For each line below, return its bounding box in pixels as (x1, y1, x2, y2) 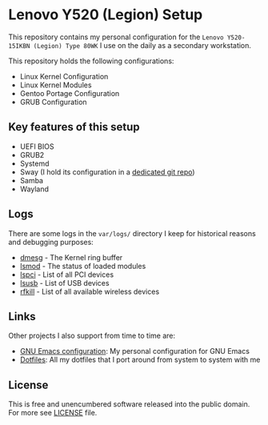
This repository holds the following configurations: (8, 56, 174, 66)
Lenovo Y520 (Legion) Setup (8, 6, 203, 24)
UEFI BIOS (19, 142, 54, 151)
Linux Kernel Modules (19, 80, 92, 90)
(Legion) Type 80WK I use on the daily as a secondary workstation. (33, 40, 252, 50)
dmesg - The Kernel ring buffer (19, 252, 123, 262)
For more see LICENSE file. (8, 408, 98, 418)
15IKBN (8, 42, 30, 50)
